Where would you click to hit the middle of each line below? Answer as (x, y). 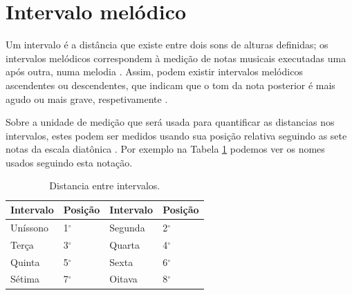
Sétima (25, 279)
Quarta (124, 244)
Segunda (127, 227)
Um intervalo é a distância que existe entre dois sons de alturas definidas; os (167, 45)
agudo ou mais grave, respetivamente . (87, 98)
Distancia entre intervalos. (105, 185)
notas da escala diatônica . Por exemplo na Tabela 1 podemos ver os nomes (165, 149)
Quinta (25, 261)
